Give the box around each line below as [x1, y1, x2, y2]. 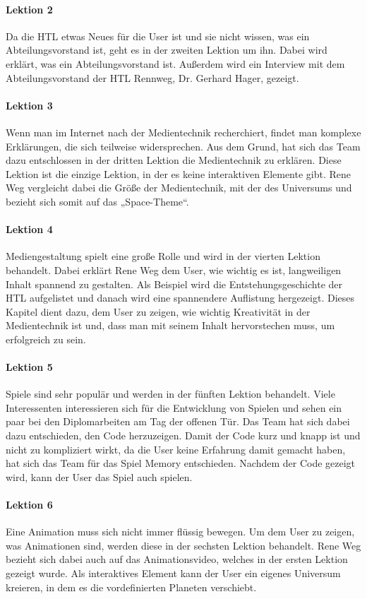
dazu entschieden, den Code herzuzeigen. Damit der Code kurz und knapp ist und [6, 428, 361, 443]
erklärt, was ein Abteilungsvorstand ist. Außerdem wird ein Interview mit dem [6, 56, 345, 71]
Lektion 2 [6, 1, 53, 16]
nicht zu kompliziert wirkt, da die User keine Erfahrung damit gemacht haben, [6, 441, 346, 456]
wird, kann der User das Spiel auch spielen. [6, 469, 193, 484]
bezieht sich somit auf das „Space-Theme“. [6, 194, 189, 208]
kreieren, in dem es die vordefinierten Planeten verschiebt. [6, 579, 257, 594]
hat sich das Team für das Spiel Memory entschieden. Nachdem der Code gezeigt [6, 456, 356, 470]
